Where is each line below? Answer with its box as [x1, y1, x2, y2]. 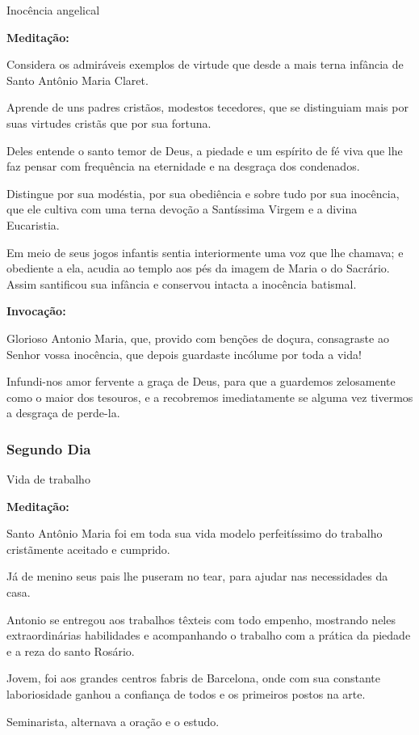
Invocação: [6, 302, 66, 319]
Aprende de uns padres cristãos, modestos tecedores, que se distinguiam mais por [6, 99, 409, 116]
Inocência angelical [6, 2, 100, 18]
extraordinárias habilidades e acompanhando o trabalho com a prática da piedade [6, 627, 411, 644]
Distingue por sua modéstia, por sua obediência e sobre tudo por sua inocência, [6, 184, 400, 201]
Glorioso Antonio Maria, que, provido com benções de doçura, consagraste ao [6, 329, 389, 346]
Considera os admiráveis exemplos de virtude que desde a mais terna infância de [6, 56, 404, 73]
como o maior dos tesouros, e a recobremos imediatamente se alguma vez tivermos [6, 388, 413, 405]
